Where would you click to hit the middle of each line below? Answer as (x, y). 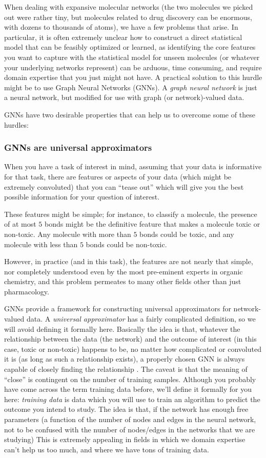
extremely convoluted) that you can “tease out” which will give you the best (124, 186)
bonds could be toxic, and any (187, 234)
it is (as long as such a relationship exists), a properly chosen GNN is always (125, 359)
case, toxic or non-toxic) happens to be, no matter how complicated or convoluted (133, 349)
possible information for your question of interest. (82, 197)
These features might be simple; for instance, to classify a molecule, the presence (131, 214)
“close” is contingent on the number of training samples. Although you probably (130, 379)
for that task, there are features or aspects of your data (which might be (118, 176)
